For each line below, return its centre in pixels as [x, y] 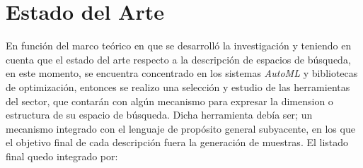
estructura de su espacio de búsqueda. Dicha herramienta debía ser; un [159, 115]
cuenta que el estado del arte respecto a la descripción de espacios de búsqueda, [178, 59]
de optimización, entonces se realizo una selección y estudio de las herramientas [178, 86]
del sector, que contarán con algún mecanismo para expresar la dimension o [169, 101]
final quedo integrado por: [62, 156]
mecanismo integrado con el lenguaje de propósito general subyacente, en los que [180, 128]
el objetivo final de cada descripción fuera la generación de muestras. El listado [177, 142]
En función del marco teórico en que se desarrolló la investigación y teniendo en [179, 46]
